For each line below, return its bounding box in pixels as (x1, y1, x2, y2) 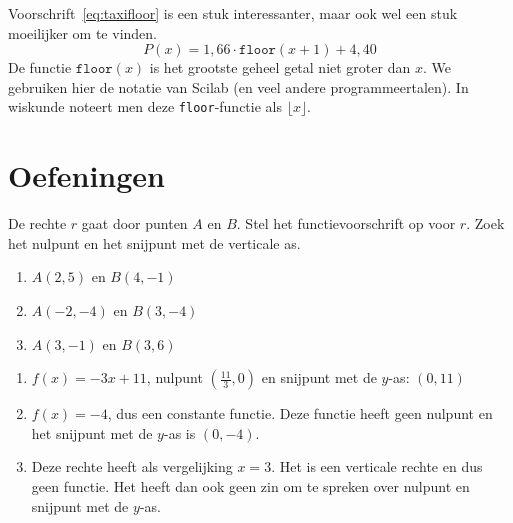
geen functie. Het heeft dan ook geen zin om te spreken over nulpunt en (31, 475, 470, 496)
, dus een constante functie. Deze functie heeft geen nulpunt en (107, 403, 493, 424)
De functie (8, 57, 72, 78)
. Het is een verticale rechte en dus (271, 456, 483, 477)
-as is (163, 422, 196, 443)
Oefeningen (8, 155, 165, 196)
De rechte (8, 213, 67, 234)
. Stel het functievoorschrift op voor (236, 213, 456, 234)
